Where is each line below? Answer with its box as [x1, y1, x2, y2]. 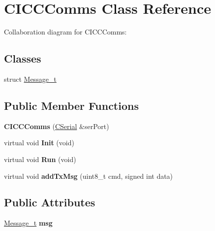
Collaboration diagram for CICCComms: [4, 27, 127, 37]
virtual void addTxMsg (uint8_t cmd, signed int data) [4, 170, 173, 181]
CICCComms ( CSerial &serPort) [4, 121, 109, 131]
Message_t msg [4, 218, 53, 228]
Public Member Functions [4, 98, 139, 113]
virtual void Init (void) [4, 137, 74, 148]
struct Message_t [4, 73, 57, 84]
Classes [4, 51, 41, 66]
